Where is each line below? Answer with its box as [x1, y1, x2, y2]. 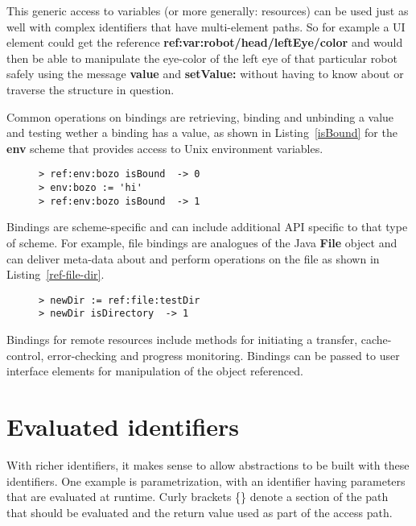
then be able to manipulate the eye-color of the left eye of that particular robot [6, 49, 397, 66]
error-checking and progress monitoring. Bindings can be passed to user [47, 346, 400, 363]
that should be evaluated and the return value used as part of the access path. [6, 503, 393, 520]
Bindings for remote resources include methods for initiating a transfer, [6, 331, 358, 347]
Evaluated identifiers [6, 409, 240, 442]
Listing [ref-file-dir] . [6, 266, 105, 283]
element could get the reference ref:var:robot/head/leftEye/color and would [6, 34, 403, 51]
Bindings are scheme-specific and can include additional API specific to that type [6, 218, 408, 235]
